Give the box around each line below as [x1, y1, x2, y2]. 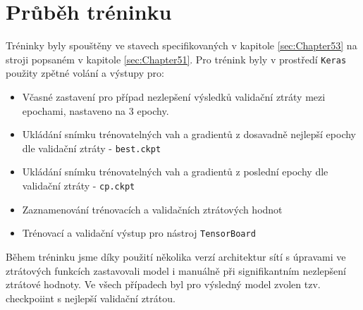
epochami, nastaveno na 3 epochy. [22, 103, 169, 118]
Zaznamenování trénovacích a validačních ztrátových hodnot [22, 201, 283, 216]
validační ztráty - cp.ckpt [22, 178, 135, 192]
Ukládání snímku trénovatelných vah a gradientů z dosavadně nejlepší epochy [22, 127, 357, 142]
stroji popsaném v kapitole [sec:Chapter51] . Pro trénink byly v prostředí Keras [6, 51, 347, 66]
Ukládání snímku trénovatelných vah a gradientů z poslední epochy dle [22, 164, 328, 179]
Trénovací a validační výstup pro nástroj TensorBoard [22, 225, 256, 240]
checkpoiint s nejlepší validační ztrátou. [6, 290, 176, 305]
